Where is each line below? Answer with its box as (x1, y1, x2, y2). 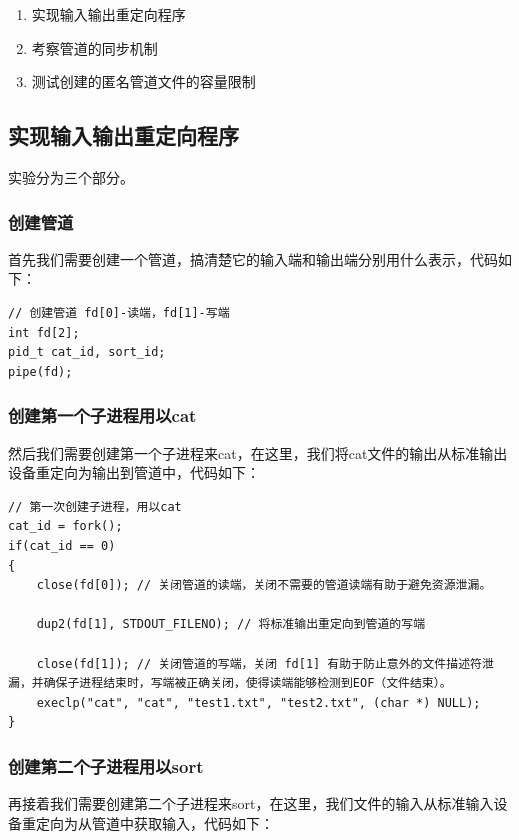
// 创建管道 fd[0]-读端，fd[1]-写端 (8, 305, 230, 320)
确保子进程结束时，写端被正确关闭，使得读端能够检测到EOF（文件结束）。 (43, 676, 452, 691)
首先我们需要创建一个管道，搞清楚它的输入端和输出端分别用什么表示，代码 (8, 248, 498, 269)
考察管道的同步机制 (31, 37, 158, 58)
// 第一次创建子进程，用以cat (8, 499, 182, 514)
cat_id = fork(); (8, 519, 123, 534)
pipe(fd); (8, 364, 73, 379)
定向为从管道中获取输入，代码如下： (35, 812, 274, 833)
